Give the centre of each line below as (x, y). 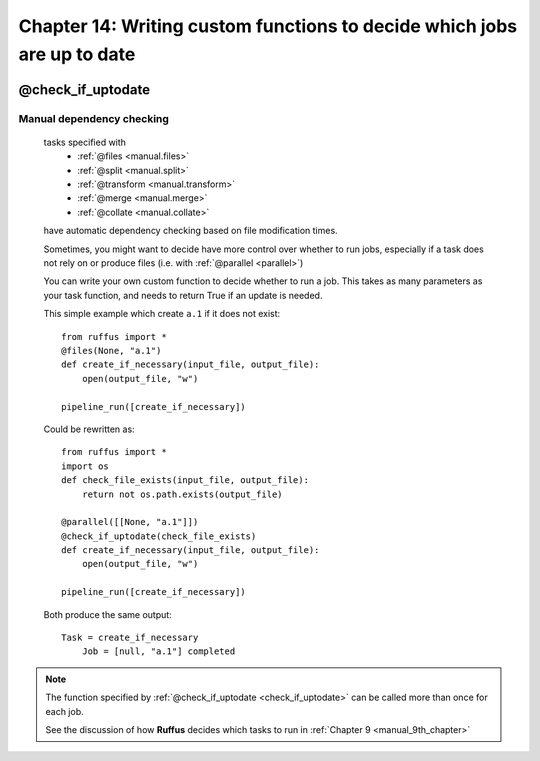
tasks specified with (85, 142)
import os (85, 466)
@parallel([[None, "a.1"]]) (130, 522)
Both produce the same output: (107, 614)
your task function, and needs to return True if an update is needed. (183, 295)
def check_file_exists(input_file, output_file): (185, 480)
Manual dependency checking (94, 118)
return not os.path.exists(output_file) (182, 494)
